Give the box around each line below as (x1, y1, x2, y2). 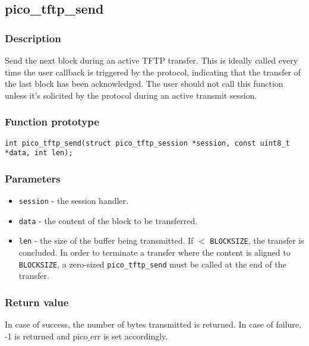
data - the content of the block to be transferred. (18, 214, 198, 227)
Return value (5, 294, 69, 309)
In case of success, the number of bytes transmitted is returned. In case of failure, (5, 318, 301, 331)
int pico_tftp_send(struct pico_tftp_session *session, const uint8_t (5, 139, 290, 147)
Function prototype (5, 114, 99, 129)
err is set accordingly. (90, 329, 168, 342)
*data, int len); (5, 149, 73, 158)
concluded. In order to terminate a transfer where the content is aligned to (18, 246, 291, 259)
